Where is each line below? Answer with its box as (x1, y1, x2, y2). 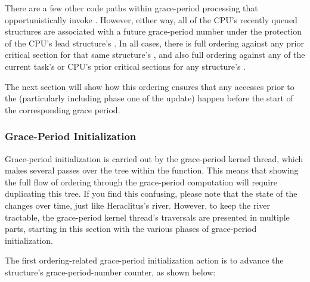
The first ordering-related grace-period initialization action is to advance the (5, 254, 284, 266)
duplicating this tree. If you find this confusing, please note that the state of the (5, 187, 297, 200)
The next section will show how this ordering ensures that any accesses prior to (5, 80, 294, 92)
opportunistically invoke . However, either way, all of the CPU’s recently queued (5, 13, 297, 26)
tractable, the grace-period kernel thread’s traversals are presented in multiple (5, 210, 290, 223)
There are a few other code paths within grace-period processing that (5, 2, 258, 14)
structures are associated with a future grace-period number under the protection (5, 25, 302, 38)
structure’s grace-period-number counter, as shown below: (5, 265, 216, 278)
